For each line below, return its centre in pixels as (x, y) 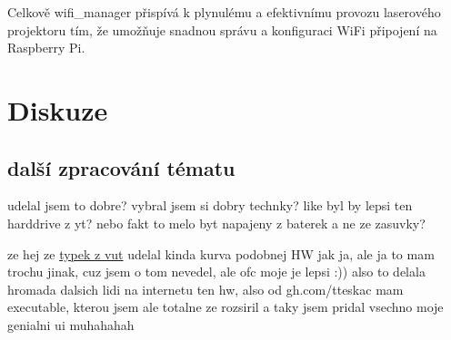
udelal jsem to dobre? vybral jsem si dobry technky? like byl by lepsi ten (210, 205)
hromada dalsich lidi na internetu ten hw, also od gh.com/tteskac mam (205, 289)
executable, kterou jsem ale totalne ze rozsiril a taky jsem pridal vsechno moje (225, 307)
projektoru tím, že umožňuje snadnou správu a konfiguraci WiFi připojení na (222, 29)
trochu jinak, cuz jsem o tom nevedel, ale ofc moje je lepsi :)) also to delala (216, 272)
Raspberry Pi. (46, 48)
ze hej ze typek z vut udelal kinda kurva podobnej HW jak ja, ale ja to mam (221, 253)
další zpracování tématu (121, 167)
